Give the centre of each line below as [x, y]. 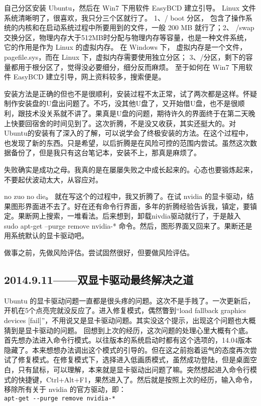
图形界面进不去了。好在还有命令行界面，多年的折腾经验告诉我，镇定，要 [130, 206]
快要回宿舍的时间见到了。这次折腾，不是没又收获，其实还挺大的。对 [123, 123]
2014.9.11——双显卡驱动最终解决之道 [99, 280]
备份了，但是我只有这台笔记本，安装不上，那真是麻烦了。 [106, 153]
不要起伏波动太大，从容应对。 [53, 179]
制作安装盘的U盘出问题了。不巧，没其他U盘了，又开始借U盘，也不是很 [121, 103]
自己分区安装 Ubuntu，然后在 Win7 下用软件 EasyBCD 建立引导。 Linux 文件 [130, 8]
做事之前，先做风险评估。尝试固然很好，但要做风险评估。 [99, 252]
